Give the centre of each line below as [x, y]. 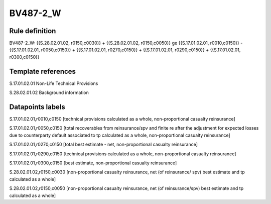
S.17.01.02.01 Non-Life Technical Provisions [54, 83]
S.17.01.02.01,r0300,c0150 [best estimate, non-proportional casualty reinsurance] [93, 163]
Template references [43, 71]
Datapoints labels [37, 107]
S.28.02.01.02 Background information [49, 92]
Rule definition [33, 31]
